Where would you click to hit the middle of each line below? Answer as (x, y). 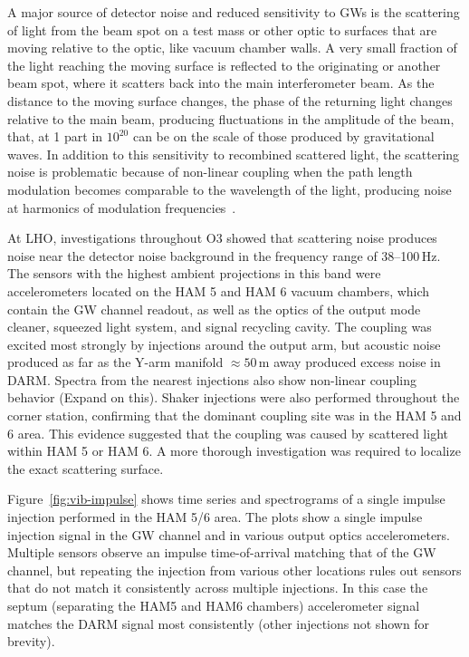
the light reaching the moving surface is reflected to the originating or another (224, 65)
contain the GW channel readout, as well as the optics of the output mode (214, 309)
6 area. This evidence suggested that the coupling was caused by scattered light (228, 433)
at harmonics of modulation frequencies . (122, 207)
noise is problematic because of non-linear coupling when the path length (210, 172)
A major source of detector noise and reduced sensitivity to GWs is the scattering (234, 12)
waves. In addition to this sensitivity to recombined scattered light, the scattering (234, 154)
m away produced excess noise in (349, 362)
